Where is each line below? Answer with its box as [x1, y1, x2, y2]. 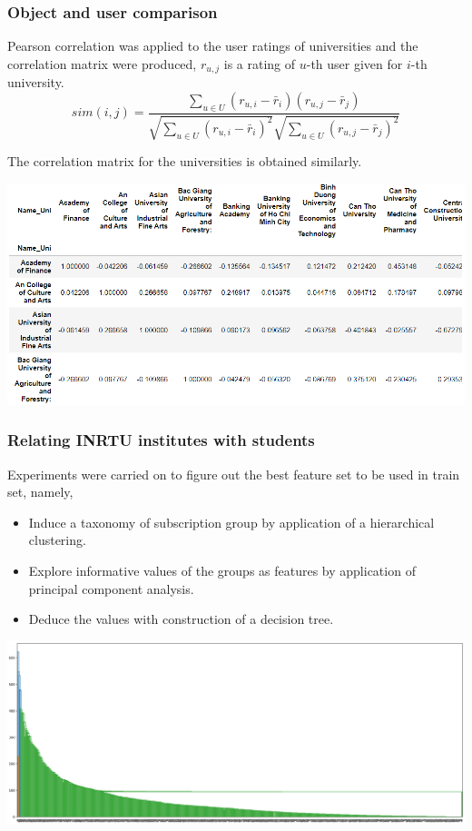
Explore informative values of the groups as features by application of [28, 561, 416, 580]
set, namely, [7, 482, 74, 501]
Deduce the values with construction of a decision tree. [28, 609, 334, 628]
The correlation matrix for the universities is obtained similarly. [7, 152, 362, 171]
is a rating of [223, 54, 296, 73]
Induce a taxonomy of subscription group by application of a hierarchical [28, 512, 435, 531]
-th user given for [306, 54, 403, 73]
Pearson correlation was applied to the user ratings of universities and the [7, 36, 418, 55]
